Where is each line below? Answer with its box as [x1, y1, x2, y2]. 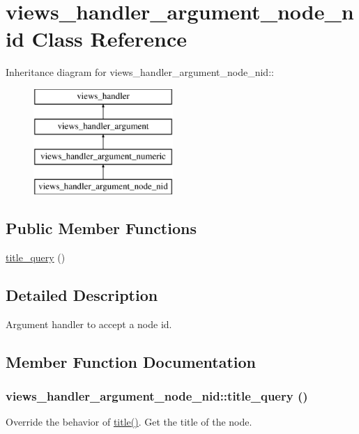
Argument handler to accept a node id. [6, 316, 172, 331]
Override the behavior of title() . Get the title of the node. [6, 414, 252, 429]
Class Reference [31, 24, 188, 53]
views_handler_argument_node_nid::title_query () [6, 387, 308, 404]
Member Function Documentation [6, 350, 257, 372]
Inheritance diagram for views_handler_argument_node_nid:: [6, 65, 274, 79]
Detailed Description [6, 284, 158, 305]
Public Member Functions [6, 217, 197, 239]
